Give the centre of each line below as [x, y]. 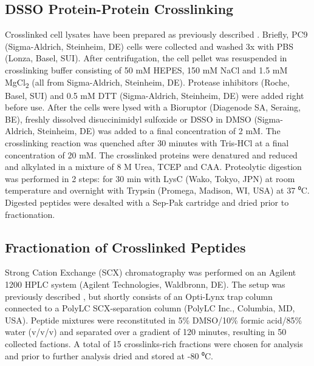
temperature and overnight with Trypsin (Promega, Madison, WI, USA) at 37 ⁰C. [157, 190]
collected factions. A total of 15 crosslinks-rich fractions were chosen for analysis [154, 344]
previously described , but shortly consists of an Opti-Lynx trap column [139, 296]
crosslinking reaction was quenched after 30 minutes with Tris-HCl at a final [147, 143]
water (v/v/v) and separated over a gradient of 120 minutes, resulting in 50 [146, 332]
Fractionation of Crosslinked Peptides [125, 247]
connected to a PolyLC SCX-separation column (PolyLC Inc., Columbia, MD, [150, 308]
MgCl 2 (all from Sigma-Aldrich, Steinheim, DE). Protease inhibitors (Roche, [147, 83]
